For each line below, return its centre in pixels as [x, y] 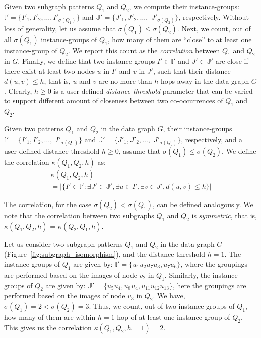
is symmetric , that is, [224, 215]
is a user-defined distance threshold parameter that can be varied [153, 90]
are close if [232, 61]
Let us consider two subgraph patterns [63, 244]
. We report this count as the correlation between [144, 50]
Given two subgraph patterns [49, 6]
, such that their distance [192, 71]
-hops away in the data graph [204, 80]
